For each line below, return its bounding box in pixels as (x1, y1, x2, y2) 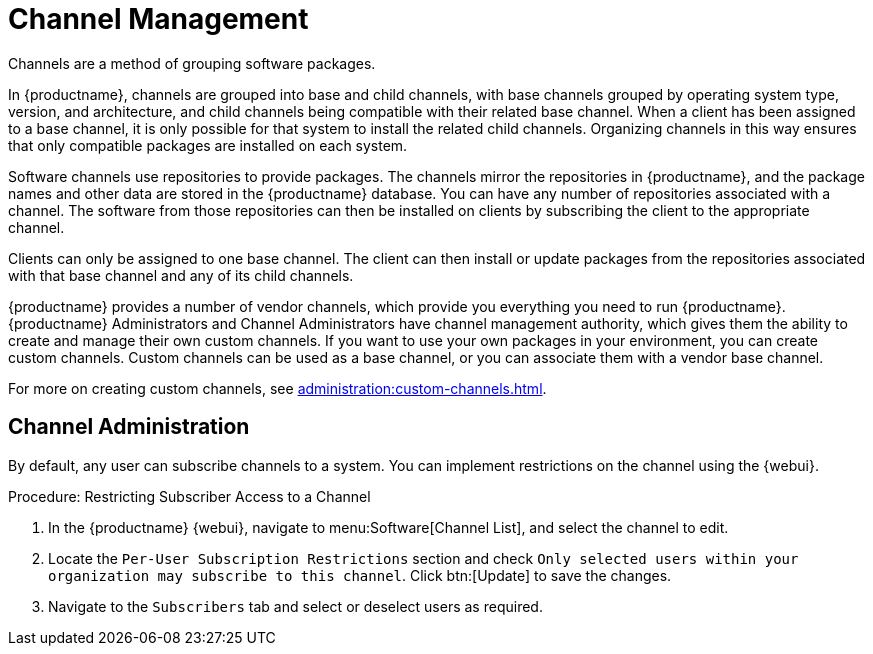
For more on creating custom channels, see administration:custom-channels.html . (8, 379, 547, 397)
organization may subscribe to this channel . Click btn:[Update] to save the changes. (48, 566, 672, 584)
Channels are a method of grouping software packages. (8, 54, 376, 72)
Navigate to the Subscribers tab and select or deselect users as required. (48, 597, 543, 615)
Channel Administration (8, 414, 250, 440)
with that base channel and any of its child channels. (8, 266, 354, 284)
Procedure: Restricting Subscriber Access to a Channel (8, 487, 371, 505)
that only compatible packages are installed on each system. (8, 136, 408, 154)
